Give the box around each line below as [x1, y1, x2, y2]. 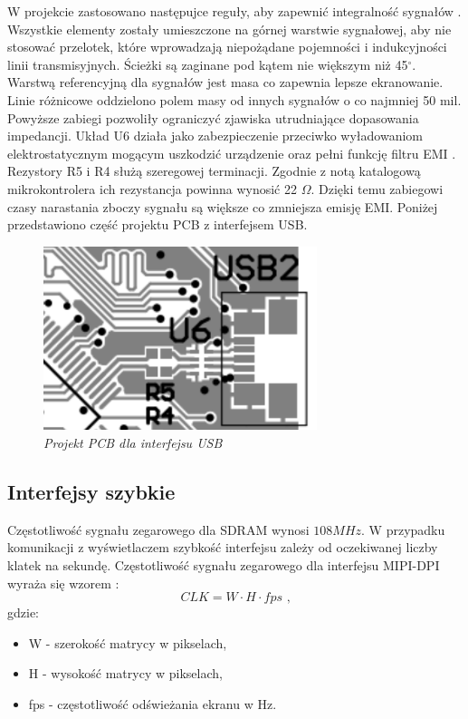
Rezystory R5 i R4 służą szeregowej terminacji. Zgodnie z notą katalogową [7, 161, 421, 180]
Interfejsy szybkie [7, 477, 176, 505]
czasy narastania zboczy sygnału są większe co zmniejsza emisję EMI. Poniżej [7, 197, 438, 216]
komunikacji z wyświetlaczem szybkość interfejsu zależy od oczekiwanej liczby [7, 538, 438, 557]
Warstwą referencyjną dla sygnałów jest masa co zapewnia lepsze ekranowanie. [7, 73, 444, 92]
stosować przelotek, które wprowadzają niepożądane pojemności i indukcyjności [7, 37, 447, 56]
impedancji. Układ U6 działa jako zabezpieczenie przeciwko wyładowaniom [7, 126, 424, 145]
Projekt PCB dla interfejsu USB [43, 432, 223, 452]
